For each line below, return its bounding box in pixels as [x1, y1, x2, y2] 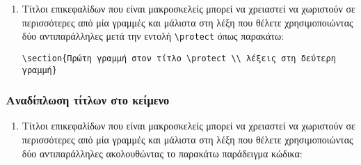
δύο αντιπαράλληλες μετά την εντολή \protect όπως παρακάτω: [22, 29, 284, 43]
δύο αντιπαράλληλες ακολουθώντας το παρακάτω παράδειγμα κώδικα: [22, 146, 303, 160]
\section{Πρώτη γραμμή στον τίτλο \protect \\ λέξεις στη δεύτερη [22, 53, 336, 63]
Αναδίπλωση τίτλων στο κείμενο [6, 91, 170, 109]
